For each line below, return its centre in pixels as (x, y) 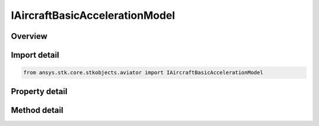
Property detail (39, 91)
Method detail (37, 110)
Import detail (35, 55)
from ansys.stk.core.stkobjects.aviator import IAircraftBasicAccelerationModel (143, 73)
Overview (29, 36)
